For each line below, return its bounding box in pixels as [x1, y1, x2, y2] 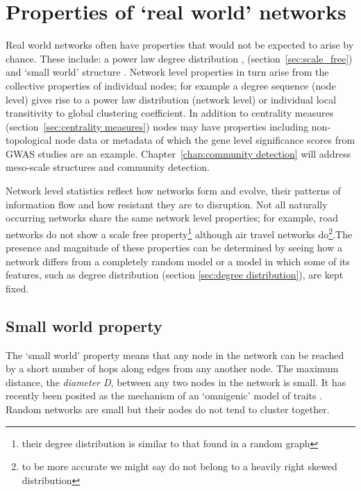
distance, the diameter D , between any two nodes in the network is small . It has [6, 374, 346, 389]
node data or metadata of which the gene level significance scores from [55, 133, 355, 147]
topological [6, 133, 52, 147]
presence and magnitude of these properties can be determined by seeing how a [6, 240, 342, 255]
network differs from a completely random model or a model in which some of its [6, 253, 350, 268]
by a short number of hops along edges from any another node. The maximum [6, 361, 339, 376]
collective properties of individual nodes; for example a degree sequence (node [6, 78, 336, 92]
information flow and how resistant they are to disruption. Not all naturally [6, 197, 328, 211]
